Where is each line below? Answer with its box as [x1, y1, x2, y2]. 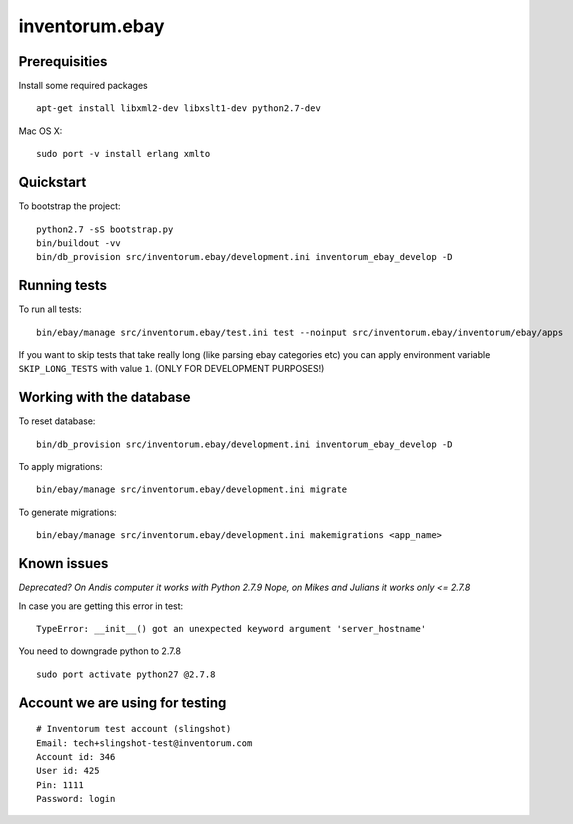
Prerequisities [18, 53, 108, 70]
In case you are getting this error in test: [18, 600, 184, 612]
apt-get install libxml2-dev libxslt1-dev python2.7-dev [36, 103, 322, 114]
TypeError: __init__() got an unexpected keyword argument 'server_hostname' [36, 623, 427, 634]
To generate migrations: [18, 506, 117, 518]
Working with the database [18, 389, 191, 406]
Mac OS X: [18, 125, 63, 137]
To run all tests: [18, 303, 82, 315]
